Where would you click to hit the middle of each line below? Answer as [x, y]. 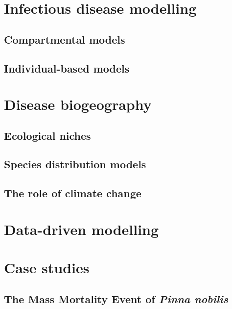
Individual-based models [67, 68]
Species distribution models [75, 164]
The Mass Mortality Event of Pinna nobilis [116, 298]
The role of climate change [73, 193]
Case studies [47, 268]
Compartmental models [65, 39]
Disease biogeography [78, 104]
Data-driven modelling [81, 229]
